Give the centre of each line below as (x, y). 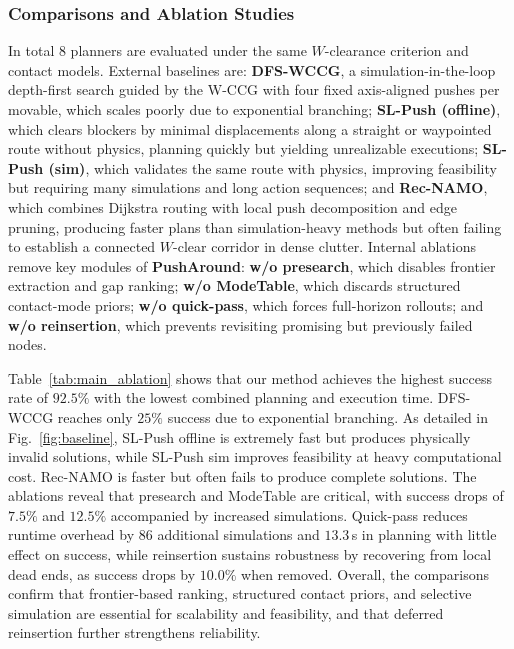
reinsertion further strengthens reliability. (134, 632)
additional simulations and (238, 534)
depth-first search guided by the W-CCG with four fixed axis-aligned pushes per (254, 89)
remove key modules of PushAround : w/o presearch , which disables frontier (252, 265)
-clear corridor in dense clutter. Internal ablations (324, 246)
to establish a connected (82, 246)
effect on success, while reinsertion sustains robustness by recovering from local (250, 554)
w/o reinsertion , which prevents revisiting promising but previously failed (240, 324)
